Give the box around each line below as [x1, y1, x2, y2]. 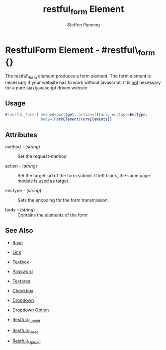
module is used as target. [17, 178, 70, 184]
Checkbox [12, 287, 34, 293]
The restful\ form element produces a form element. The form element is [5, 73, 151, 80]
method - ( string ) [5, 144, 41, 150]
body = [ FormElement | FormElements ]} [40, 117, 112, 122]
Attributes [5, 131, 37, 139]
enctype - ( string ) [5, 188, 42, 194]
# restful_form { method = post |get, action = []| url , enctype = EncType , [5, 112, 148, 117]
